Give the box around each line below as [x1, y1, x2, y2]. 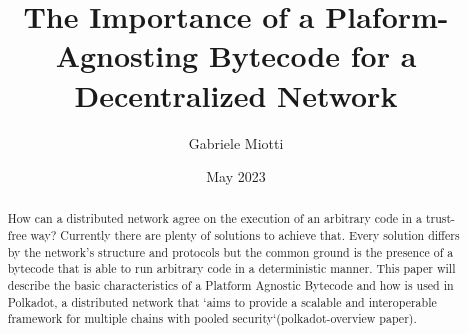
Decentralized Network [74, 74, 398, 115]
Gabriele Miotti [188, 132, 284, 153]
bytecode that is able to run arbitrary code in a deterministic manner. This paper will [7, 260, 456, 277]
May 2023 [206, 166, 266, 187]
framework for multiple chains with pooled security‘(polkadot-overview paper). [7, 310, 417, 327]
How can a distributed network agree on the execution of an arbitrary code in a [7, 210, 422, 227]
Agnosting [55, 35, 199, 76]
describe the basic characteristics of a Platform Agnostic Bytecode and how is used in [7, 277, 454, 294]
